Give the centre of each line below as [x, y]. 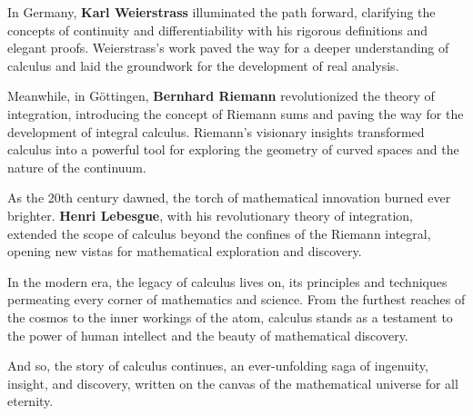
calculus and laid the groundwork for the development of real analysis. [203, 65]
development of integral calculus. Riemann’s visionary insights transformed [216, 131]
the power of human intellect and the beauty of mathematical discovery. [208, 335]
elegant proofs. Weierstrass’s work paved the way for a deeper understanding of [228, 48]
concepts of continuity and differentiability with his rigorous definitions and [218, 30]
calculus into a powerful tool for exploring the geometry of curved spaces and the [233, 149]
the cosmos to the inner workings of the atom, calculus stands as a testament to [230, 317]
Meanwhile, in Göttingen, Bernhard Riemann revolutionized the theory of [221, 96]
